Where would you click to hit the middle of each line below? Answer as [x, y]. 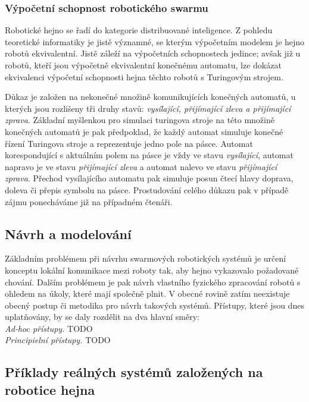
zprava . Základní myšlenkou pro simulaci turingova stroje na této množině [140, 120]
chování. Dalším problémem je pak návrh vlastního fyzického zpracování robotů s [153, 282]
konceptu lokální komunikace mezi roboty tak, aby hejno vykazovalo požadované [152, 270]
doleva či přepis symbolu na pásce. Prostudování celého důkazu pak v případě [147, 189]
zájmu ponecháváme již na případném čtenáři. [89, 201]
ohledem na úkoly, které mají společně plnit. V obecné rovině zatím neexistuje [147, 293]
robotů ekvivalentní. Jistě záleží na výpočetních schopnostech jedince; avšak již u [153, 53]
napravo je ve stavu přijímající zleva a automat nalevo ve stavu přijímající [141, 166]
